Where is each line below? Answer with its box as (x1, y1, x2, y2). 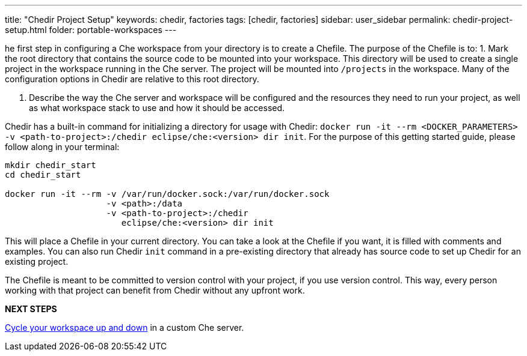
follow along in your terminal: (5, 142, 120, 152)
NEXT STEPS (5, 304, 57, 314)
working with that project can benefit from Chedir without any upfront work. (5, 285, 305, 295)
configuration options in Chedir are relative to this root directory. (5, 74, 259, 84)
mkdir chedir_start (5, 160, 96, 170)
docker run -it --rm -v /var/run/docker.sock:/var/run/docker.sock (5, 189, 330, 199)
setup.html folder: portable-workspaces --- (5, 25, 177, 35)
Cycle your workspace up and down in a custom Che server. (5, 322, 244, 333)
